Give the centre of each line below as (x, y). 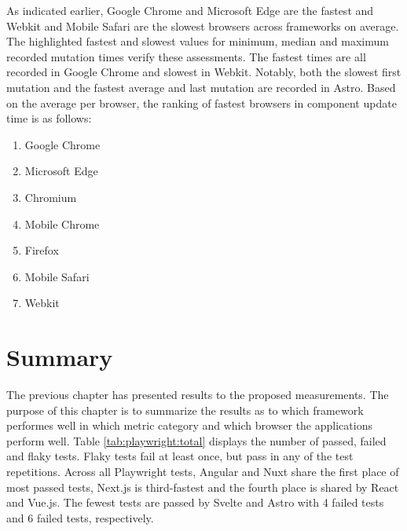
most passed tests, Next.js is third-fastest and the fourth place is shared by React (203, 487)
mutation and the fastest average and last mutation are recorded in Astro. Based (201, 87)
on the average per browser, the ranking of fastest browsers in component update (202, 103)
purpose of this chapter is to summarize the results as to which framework (185, 410)
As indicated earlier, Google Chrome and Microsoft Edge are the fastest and (190, 10)
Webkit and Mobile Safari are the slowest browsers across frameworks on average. (203, 26)
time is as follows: (49, 118)
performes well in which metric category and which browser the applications (189, 425)
